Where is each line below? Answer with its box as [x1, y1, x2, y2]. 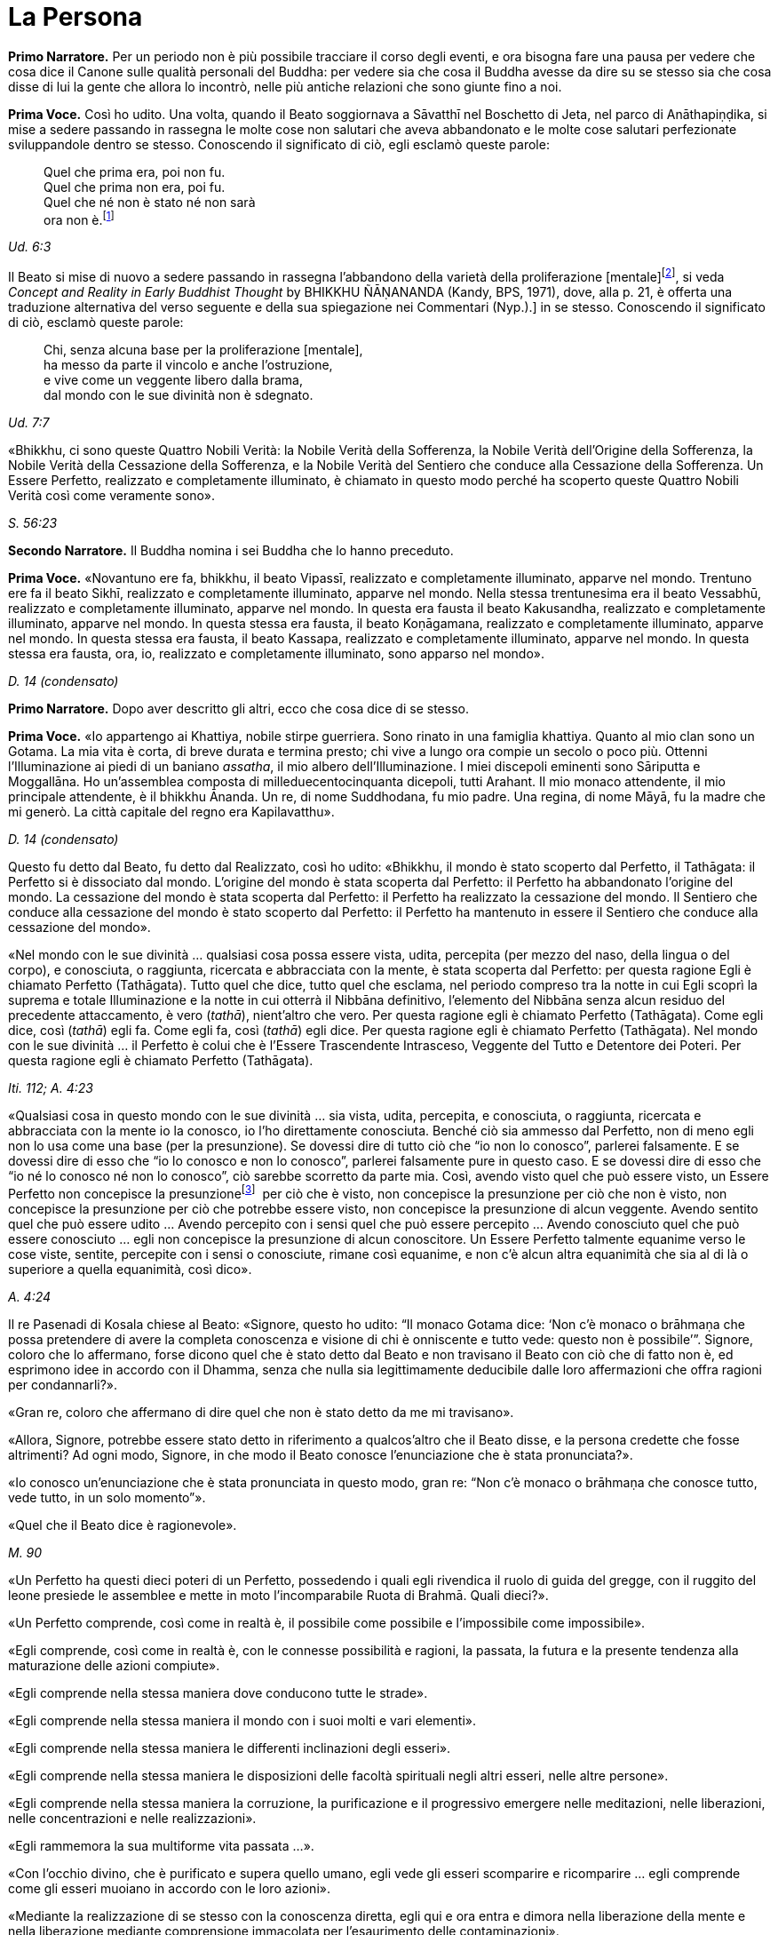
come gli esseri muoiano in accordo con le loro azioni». [8, 1880, 330, 1896]
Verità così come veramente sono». [8, 488, 215, 504]
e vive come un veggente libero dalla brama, [44, 372, 303, 388]
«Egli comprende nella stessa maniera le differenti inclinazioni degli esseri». [8, 1740, 451, 1756]
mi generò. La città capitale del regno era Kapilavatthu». [8, 804, 335, 820]
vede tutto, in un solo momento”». [8, 1489, 206, 1505]
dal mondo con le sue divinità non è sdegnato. [44, 387, 314, 403]
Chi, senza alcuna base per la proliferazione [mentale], [44, 342, 363, 358]
